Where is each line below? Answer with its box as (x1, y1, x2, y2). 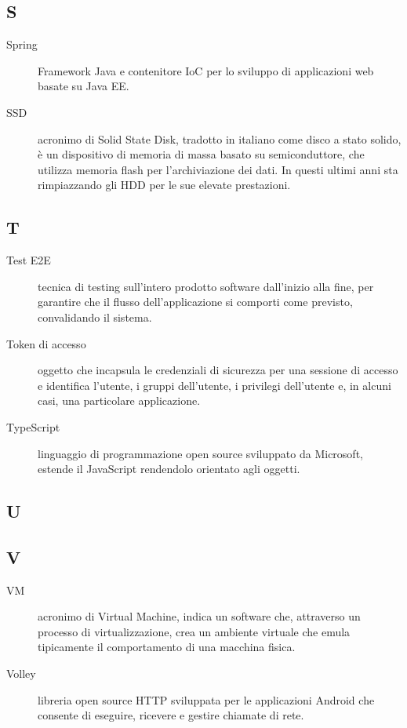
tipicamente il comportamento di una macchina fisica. (38, 639, 296, 655)
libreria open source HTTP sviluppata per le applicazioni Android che (38, 691, 375, 708)
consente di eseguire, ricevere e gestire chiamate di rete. (38, 707, 304, 723)
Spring (6, 36, 38, 53)
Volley (6, 665, 36, 682)
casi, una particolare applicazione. (38, 392, 201, 409)
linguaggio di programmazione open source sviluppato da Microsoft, (38, 445, 363, 461)
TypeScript (6, 418, 60, 435)
